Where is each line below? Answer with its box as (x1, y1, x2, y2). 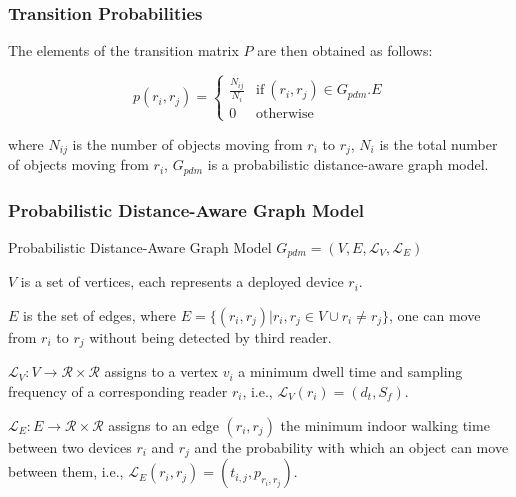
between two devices (8, 436, 132, 457)
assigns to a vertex (104, 361, 218, 382)
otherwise (256, 106, 314, 121)
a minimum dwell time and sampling (238, 361, 463, 382)
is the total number (379, 133, 498, 154)
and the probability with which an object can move (194, 436, 509, 457)
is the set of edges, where (23, 304, 177, 325)
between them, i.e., (8, 461, 124, 482)
